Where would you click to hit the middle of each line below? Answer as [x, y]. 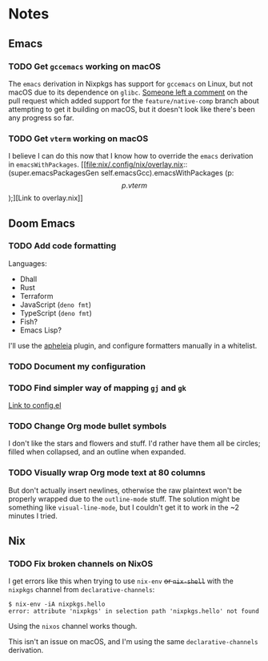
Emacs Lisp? [41, 330]
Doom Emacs [42, 223]
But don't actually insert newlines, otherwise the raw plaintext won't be [125, 490]
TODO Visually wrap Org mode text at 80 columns [107, 473]
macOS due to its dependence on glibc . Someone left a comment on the [128, 92]
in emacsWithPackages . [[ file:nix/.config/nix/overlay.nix [96, 164]
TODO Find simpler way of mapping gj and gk [97, 388]
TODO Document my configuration [77, 366]
